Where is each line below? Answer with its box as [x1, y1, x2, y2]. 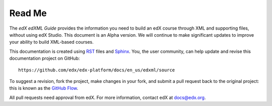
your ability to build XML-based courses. [9, 39, 94, 45]
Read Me [9, 8, 47, 19]
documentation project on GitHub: [9, 55, 80, 61]
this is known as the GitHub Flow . [9, 85, 79, 91]
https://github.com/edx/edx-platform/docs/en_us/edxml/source [18, 67, 175, 73]
